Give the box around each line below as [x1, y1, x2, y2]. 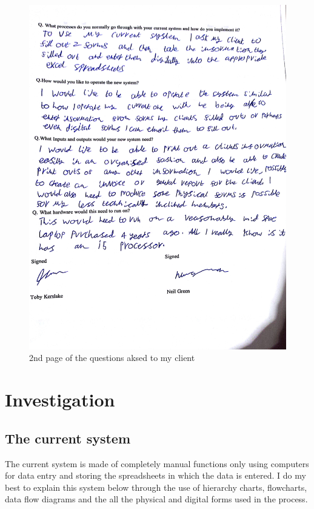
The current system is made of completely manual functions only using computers [5, 457, 309, 470]
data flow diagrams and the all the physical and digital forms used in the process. [5, 493, 308, 505]
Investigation [5, 387, 115, 412]
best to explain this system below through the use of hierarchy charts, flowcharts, [5, 480, 307, 493]
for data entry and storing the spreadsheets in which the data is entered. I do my [5, 469, 306, 482]
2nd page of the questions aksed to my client [29, 351, 195, 364]
